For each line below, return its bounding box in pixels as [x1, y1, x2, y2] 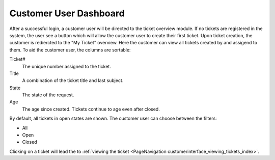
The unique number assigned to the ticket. [22, 63, 112, 69]
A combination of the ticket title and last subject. [22, 77, 124, 84]
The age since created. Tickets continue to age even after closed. [22, 106, 160, 112]
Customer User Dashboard [9, 8, 125, 19]
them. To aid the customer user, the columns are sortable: [9, 46, 131, 53]
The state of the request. [22, 92, 74, 98]
